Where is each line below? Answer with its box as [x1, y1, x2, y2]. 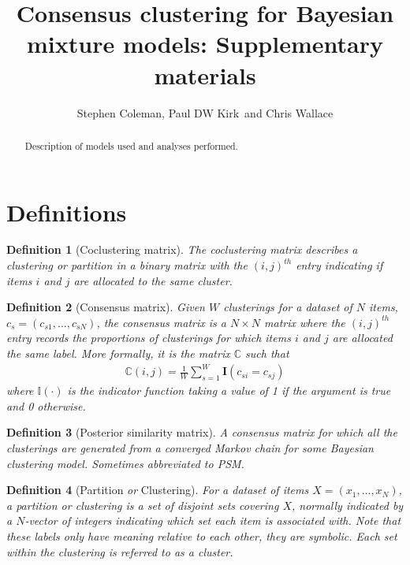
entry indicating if [296, 257, 383, 273]
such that [245, 345, 289, 362]
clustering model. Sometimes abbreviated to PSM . [6, 455, 244, 471]
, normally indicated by [291, 496, 404, 513]
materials [154, 58, 256, 91]
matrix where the [264, 314, 345, 330]
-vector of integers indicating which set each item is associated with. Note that [24, 512, 401, 529]
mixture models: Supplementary [27, 28, 383, 60]
